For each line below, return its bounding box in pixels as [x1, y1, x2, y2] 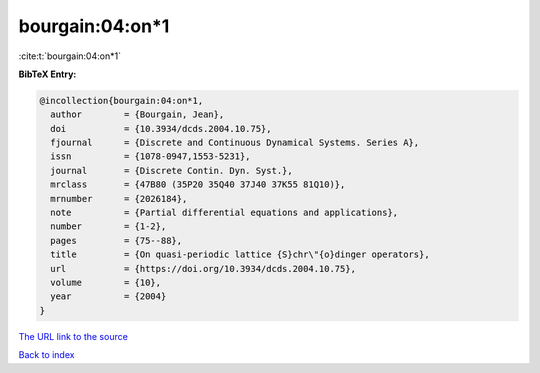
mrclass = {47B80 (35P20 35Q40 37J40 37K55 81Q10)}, [50, 179, 346, 190]
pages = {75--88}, [50, 235, 183, 246]
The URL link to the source [18, 330, 129, 342]
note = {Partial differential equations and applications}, [50, 207, 399, 219]
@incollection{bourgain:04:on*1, [39, 95, 204, 106]
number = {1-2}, [50, 221, 167, 232]
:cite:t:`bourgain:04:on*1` [18, 50, 122, 62]
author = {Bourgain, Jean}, [50, 109, 225, 120]
